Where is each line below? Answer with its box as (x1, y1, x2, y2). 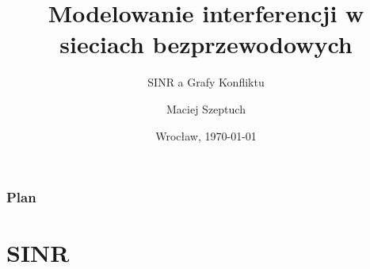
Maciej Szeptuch (166, 100, 246, 117)
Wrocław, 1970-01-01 (155, 127, 257, 144)
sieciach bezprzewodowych (59, 28, 353, 60)
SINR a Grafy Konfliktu (147, 74, 265, 90)
